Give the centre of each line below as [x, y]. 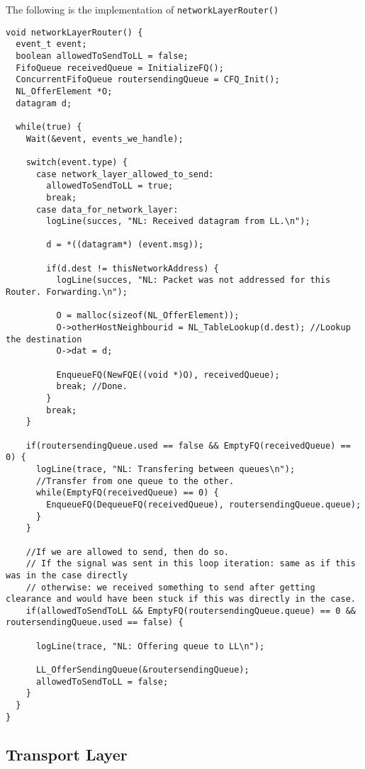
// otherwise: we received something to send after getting [170, 587]
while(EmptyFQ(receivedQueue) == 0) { [127, 493]
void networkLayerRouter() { [74, 32]
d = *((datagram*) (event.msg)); [125, 245]
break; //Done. [92, 387]
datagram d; [44, 103]
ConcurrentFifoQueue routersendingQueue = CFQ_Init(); [148, 80]
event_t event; [51, 44]
